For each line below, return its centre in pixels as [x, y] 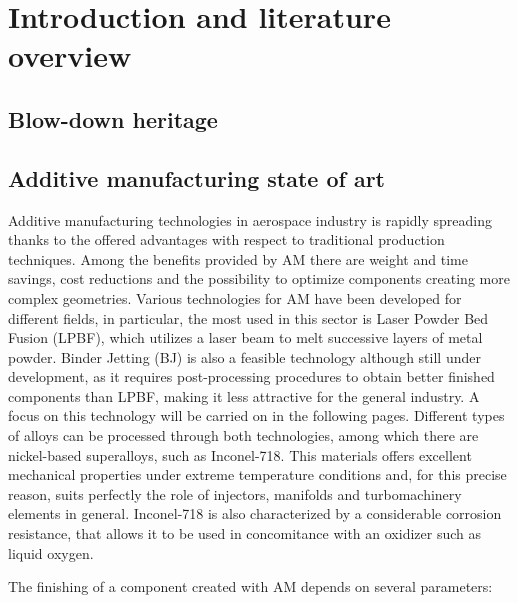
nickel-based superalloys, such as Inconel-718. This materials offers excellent [240, 454]
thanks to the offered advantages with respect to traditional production [226, 239]
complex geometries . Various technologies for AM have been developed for [235, 297]
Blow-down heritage [113, 118]
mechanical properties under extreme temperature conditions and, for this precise [257, 474]
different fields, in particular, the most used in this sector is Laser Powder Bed [248, 317]
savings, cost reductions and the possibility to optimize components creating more [259, 278]
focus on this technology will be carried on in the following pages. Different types [256, 415]
